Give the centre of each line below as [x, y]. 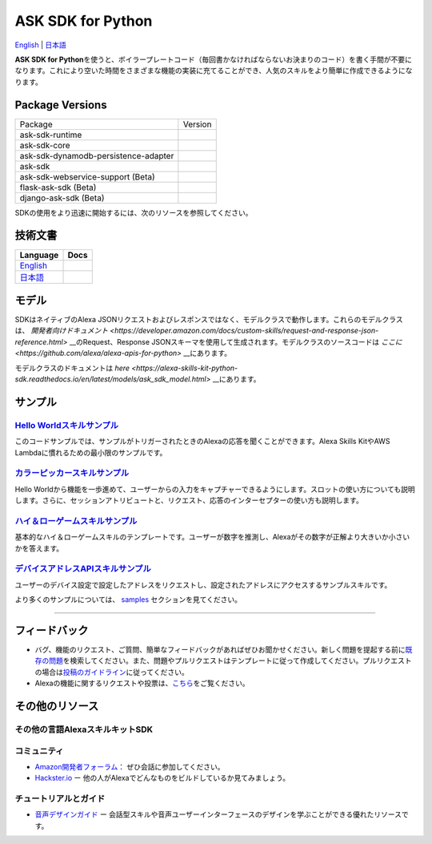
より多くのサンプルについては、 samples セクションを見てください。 [128, 600]
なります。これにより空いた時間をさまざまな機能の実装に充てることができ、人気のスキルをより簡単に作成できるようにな [214, 71]
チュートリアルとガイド [60, 799]
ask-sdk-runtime [51, 135]
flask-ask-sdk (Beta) [58, 187]
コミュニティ [39, 751]
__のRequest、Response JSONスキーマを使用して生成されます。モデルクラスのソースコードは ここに [236, 341]
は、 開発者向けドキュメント [61, 331]
